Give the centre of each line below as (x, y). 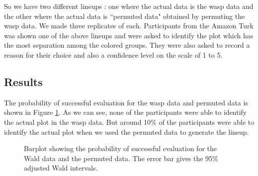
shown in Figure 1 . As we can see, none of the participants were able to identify (126, 112)
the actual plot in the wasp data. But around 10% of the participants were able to (129, 122)
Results (23, 81)
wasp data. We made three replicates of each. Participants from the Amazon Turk (129, 26)
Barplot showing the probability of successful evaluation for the (120, 148)
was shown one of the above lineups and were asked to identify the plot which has (129, 35)
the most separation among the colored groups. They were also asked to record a (127, 45)
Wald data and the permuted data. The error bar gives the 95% (121, 158)
